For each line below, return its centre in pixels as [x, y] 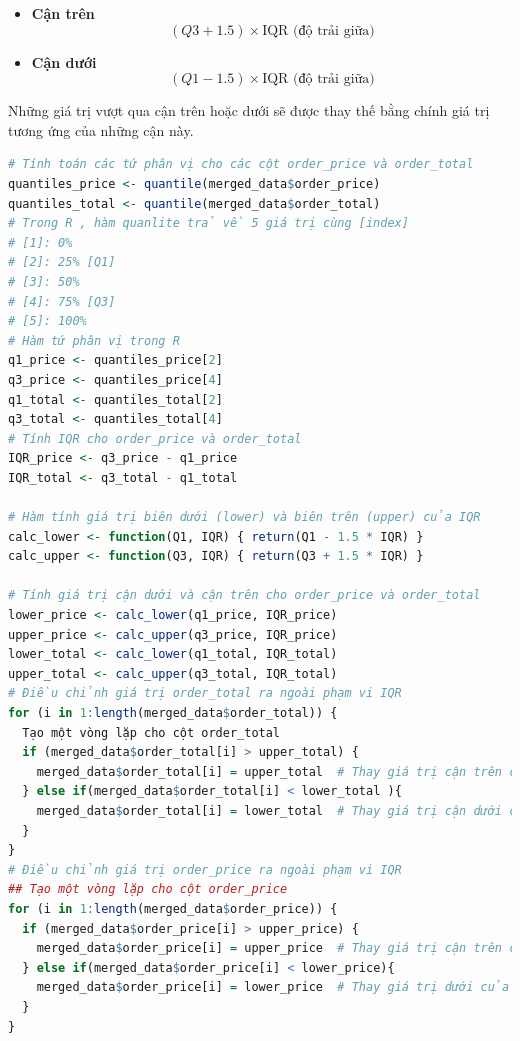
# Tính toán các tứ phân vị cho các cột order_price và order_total [241, 164]
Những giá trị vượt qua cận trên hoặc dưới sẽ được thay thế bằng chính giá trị [249, 110]
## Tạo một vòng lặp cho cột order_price [148, 889]
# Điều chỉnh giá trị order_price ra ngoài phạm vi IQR [205, 869]
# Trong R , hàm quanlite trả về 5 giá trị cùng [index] [208, 223]
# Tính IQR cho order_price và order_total [155, 438]
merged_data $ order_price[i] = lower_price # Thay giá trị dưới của [273, 987]
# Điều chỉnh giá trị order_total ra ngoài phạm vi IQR [205, 693]
